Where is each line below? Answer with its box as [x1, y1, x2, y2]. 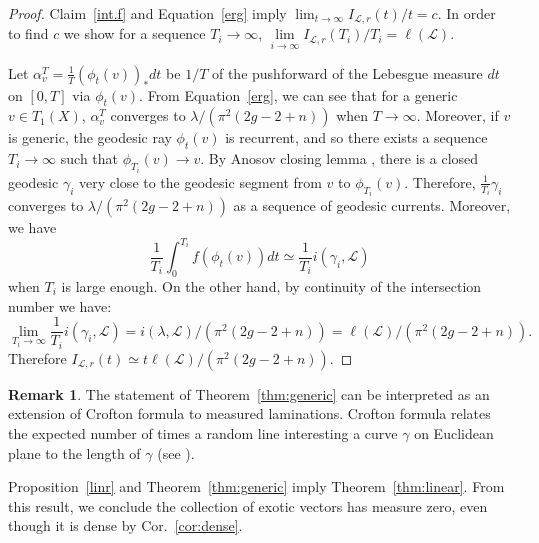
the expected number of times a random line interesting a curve [8, 422, 398, 443]
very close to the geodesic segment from [79, 171, 322, 192]
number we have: [8, 295, 112, 316]
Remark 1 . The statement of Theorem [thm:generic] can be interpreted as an [8, 383, 490, 404]
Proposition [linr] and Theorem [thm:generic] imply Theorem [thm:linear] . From [8, 476, 505, 497]
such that [60, 148, 119, 169]
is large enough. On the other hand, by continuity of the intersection [61, 276, 482, 297]
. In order [437, 3, 496, 23]
